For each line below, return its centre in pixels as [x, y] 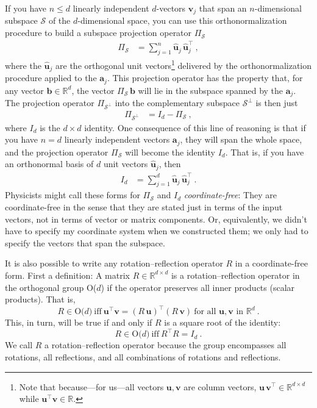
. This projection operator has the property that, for [205, 78]
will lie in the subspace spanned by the [211, 90]
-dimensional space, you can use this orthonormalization [182, 20]
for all [205, 312]
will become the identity [170, 152]
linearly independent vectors [117, 139]
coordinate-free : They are [230, 195]
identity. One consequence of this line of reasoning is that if [195, 127]
